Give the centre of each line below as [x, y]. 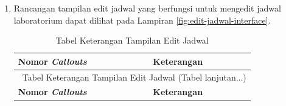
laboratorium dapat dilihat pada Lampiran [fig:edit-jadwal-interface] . [142, 20]
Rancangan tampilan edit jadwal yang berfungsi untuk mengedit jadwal [147, 8]
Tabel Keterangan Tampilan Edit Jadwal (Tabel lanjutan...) [134, 77]
